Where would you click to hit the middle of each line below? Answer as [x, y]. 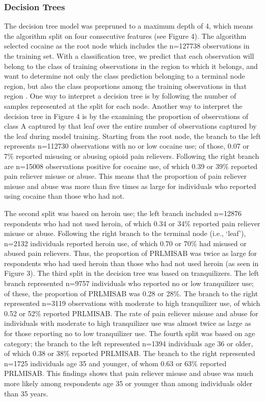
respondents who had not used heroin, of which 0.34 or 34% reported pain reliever [132, 223]
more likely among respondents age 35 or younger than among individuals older [128, 383]
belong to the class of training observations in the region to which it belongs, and [131, 66]
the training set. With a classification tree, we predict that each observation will [129, 56]
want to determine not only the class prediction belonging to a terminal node [125, 76]
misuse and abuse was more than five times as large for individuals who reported [130, 186]
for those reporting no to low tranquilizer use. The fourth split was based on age [130, 333]
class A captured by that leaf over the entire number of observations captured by [130, 126]
